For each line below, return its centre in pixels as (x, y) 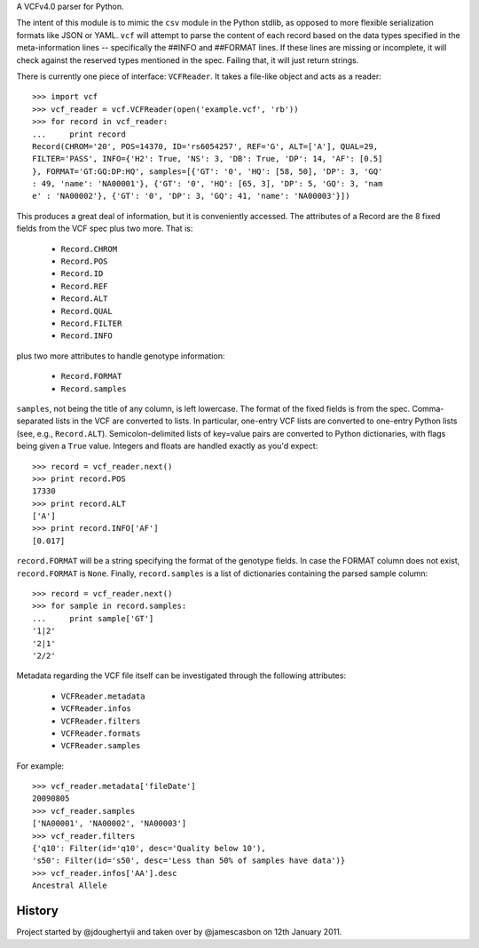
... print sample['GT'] (93, 618)
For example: (40, 766)
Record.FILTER (91, 323)
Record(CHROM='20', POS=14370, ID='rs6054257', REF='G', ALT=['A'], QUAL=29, (205, 146)
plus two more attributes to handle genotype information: (121, 356)
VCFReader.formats (101, 733)
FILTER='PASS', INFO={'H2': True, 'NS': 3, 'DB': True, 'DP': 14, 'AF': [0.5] (208, 159)
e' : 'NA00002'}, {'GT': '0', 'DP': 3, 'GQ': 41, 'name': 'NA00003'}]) (191, 196)
